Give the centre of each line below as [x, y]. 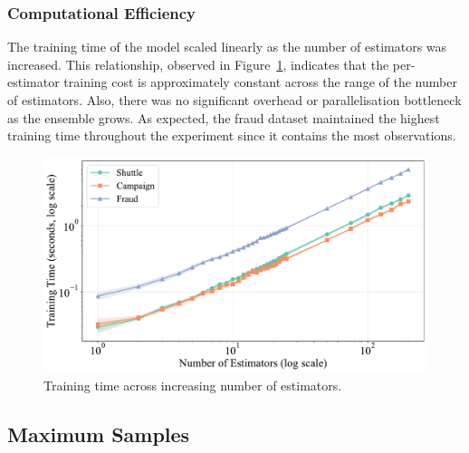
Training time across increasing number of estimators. [193, 385]
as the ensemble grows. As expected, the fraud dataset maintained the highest [224, 117]
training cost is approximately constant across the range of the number [260, 82]
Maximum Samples [99, 434]
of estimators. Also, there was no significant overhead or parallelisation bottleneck [234, 100]
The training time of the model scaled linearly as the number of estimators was [227, 47]
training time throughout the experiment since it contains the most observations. [232, 135]
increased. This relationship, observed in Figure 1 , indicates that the [198, 64]
